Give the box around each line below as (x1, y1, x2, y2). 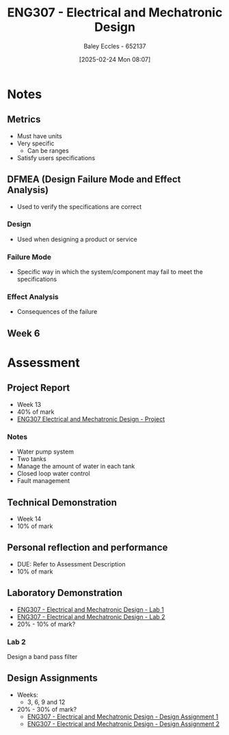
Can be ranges (27, 146, 70, 155)
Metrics (7, 114, 41, 125)
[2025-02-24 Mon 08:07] (79, 55, 151, 63)
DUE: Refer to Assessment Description (16, 560, 126, 568)
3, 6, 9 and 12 (27, 697, 66, 706)
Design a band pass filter (7, 652, 78, 660)
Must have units (16, 132, 63, 140)
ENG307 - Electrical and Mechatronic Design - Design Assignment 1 (27, 712, 219, 721)
